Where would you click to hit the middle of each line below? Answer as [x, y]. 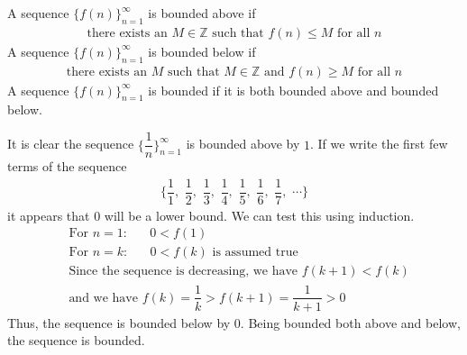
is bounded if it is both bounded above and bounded [293, 90]
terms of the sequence [67, 166]
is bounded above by [243, 144]
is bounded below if [202, 51]
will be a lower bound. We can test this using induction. [259, 215]
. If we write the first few [379, 144]
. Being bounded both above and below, [350, 322]
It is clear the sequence [71, 144]
